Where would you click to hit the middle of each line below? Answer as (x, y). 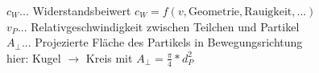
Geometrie (214, 12)
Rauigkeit (268, 12)
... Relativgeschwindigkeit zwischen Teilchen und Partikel (158, 26)
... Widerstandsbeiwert (75, 10)
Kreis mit (109, 57)
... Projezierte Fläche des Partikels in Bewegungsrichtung (162, 42)
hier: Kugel (34, 57)
